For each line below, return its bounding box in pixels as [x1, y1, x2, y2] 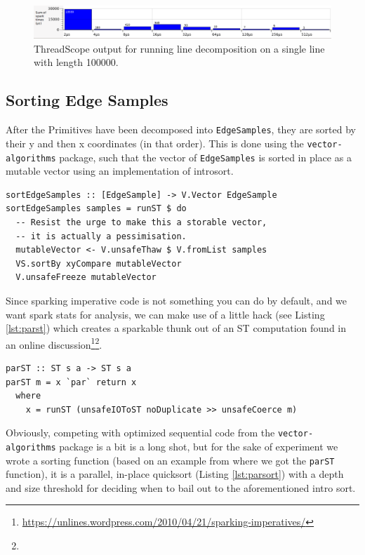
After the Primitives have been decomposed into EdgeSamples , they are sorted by [6, 122, 356, 137]
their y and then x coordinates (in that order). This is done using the [6, 135, 304, 150]
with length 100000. [34, 55, 119, 69]
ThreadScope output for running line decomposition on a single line [34, 41, 325, 55]
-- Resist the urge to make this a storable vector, [15, 217, 267, 227]
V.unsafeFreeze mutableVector [15, 272, 157, 283]
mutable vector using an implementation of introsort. [6, 163, 234, 178]
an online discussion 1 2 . [6, 335, 102, 352]
